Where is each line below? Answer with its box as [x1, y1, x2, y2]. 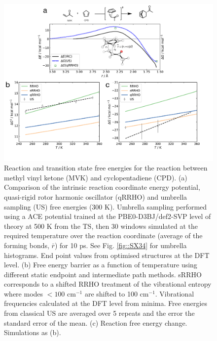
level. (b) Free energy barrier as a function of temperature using [4, 259, 197, 270]
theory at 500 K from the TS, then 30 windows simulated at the [4, 220, 198, 231]
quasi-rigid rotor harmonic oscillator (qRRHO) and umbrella [4, 191, 187, 202]
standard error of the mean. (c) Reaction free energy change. [4, 317, 187, 328]
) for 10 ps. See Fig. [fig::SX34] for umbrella [54, 240, 187, 250]
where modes [4, 288, 43, 298]
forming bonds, [4, 240, 49, 250]
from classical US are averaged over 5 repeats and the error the [4, 308, 195, 318]
